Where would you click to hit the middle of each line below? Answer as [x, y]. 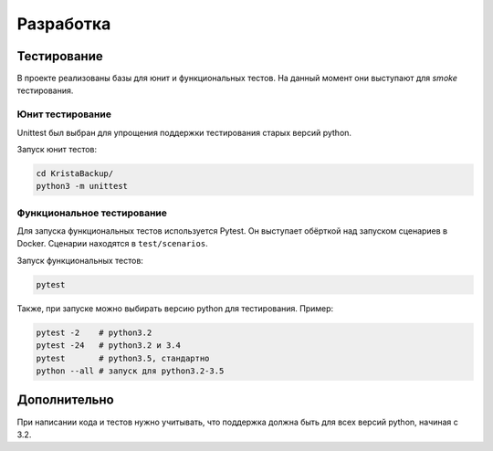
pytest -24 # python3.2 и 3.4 [109, 346]
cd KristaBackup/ [75, 173]
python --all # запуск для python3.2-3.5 [130, 371]
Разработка [64, 24]
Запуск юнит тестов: [57, 149]
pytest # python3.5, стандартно [123, 358]
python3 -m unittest [82, 186]
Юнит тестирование [64, 114]
